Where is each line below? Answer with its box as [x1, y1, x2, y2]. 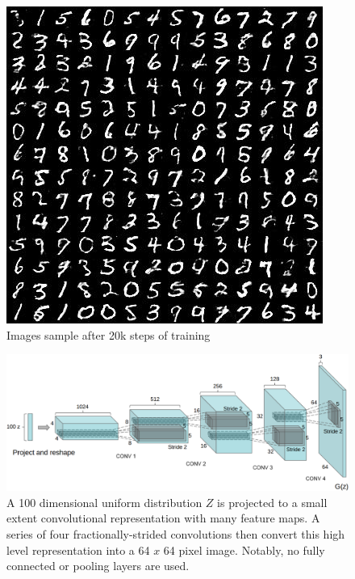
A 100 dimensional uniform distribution [6, 493, 203, 510]
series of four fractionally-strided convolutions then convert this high [6, 525, 345, 542]
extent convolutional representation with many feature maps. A [6, 509, 320, 526]
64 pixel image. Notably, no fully [163, 541, 325, 558]
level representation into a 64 [6, 541, 150, 558]
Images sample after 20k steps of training [6, 326, 211, 343]
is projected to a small [217, 493, 328, 510]
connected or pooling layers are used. [6, 557, 190, 574]
